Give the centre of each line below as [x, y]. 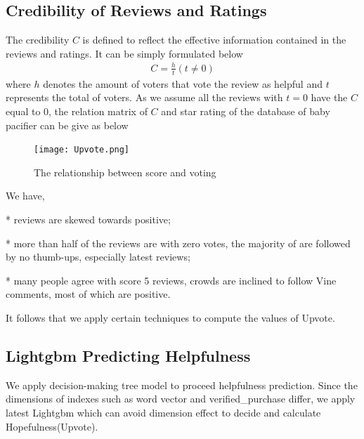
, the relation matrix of [98, 111]
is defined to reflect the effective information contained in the [214, 40]
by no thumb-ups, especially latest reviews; [98, 257]
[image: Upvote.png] [82, 150]
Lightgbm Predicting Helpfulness [128, 355]
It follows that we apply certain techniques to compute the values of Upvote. [170, 317]
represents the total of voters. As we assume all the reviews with [144, 97]
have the [329, 97]
